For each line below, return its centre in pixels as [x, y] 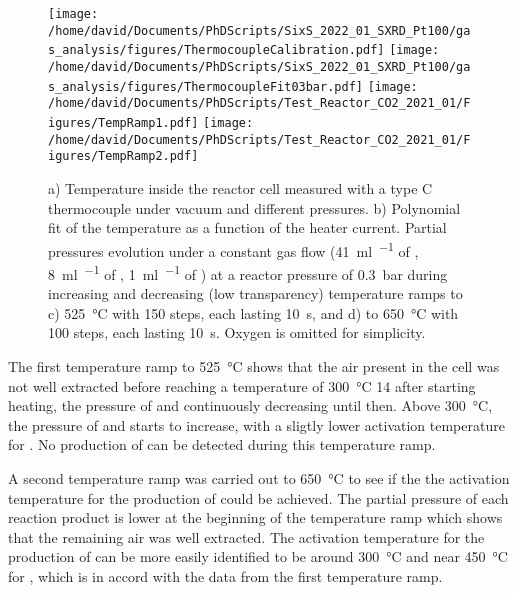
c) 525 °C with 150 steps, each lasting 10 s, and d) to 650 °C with [253, 312]
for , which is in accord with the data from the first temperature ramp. [225, 575]
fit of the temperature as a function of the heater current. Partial [247, 227]
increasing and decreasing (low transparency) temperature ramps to [255, 293]
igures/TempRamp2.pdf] [123, 156]
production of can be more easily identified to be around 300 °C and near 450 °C [258, 556]
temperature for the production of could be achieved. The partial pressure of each [258, 497]
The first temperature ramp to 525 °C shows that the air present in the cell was [254, 365]
